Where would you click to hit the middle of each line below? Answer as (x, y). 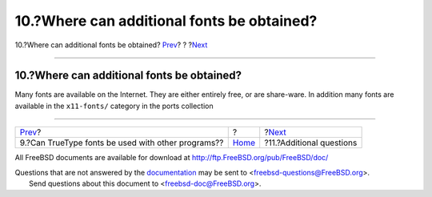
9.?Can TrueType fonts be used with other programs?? (122, 143)
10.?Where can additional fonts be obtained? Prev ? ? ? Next (111, 45)
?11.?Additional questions (311, 143)
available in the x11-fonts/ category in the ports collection (114, 106)
